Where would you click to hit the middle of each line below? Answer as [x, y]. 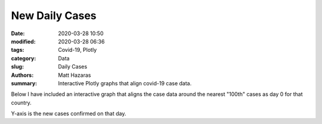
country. [21, 103]
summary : [24, 83]
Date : [18, 33]
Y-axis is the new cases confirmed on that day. [69, 114]
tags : [18, 50]
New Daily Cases [54, 15]
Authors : [22, 75]
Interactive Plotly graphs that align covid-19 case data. [125, 83]
